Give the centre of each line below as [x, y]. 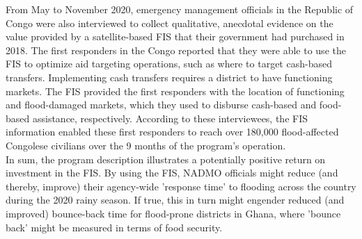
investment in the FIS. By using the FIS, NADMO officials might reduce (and [172, 173]
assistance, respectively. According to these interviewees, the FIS [170, 118]
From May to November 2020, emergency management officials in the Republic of [180, 9]
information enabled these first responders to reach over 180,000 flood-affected [172, 132]
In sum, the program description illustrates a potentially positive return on [166, 159]
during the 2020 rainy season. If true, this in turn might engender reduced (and [175, 200]
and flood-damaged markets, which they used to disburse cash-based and [161, 105]
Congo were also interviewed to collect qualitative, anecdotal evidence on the [170, 23]
